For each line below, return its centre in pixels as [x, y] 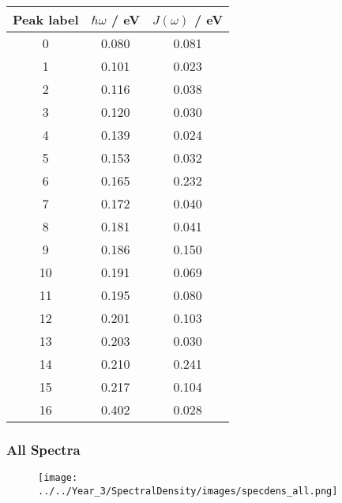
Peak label [46, 19]
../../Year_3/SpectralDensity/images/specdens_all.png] [188, 491]
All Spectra [43, 449]
